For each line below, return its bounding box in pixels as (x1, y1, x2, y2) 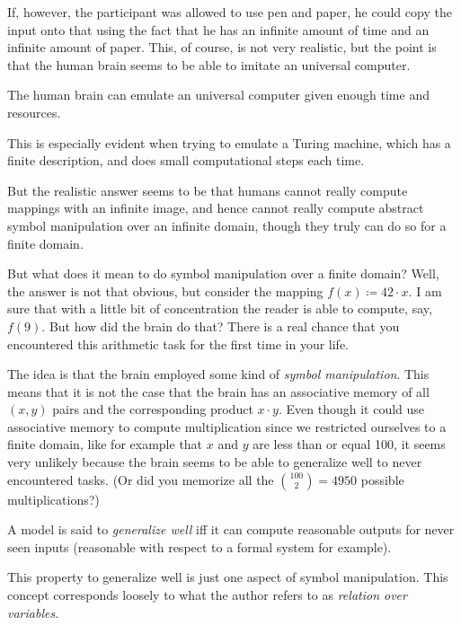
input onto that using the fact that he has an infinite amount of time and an (7, 20, 430, 39)
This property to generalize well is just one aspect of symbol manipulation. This (7, 568, 448, 586)
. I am (408, 281, 442, 300)
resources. (7, 102, 61, 121)
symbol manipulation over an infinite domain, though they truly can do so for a (7, 216, 447, 234)
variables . (7, 603, 59, 621)
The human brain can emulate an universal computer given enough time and (7, 85, 430, 104)
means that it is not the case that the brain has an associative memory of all (7, 382, 430, 401)
